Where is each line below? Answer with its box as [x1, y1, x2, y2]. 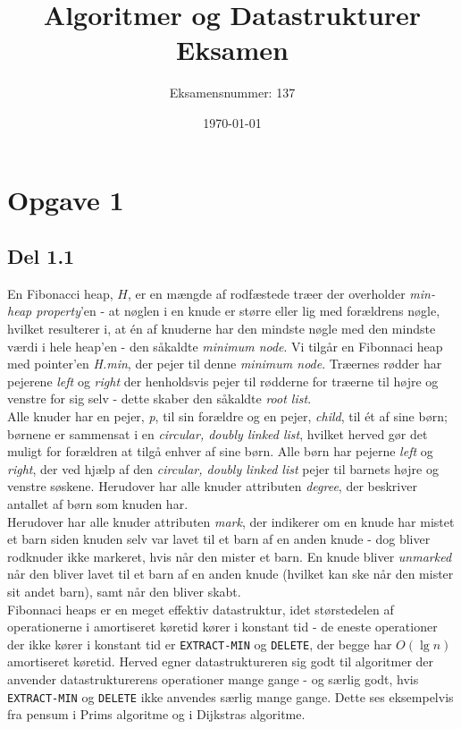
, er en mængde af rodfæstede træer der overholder [127, 284, 406, 302]
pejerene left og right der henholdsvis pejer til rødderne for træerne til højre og [7, 371, 439, 390]
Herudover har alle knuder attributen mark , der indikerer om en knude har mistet [7, 512, 455, 530]
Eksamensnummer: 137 [169, 83, 296, 102]
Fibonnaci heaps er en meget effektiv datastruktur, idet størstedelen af [7, 599, 394, 618]
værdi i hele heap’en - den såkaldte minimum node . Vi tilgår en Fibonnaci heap [7, 336, 443, 355]
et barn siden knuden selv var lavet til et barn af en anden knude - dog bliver [7, 530, 431, 548]
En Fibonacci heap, [7, 284, 113, 302]
